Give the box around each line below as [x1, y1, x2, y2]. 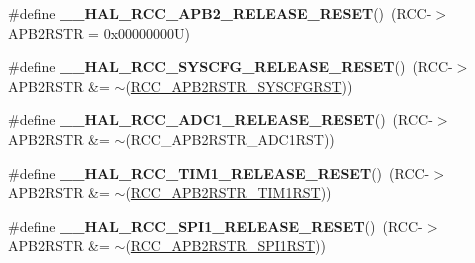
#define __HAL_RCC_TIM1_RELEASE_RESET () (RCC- [8, 162, 430, 183]
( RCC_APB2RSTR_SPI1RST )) [125, 235, 326, 256]
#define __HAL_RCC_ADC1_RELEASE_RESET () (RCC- [8, 109, 433, 130]
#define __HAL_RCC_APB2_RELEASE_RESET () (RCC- [8, 3, 432, 23]
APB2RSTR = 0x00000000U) [8, 22, 190, 43]
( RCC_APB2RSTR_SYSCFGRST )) [125, 75, 353, 96]
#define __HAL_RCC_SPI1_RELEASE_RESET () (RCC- [8, 215, 423, 236]
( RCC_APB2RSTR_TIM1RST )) [125, 182, 332, 203]
